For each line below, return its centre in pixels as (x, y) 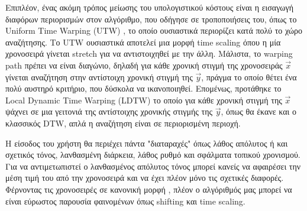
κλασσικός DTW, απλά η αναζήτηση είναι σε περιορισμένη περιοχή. (123, 123)
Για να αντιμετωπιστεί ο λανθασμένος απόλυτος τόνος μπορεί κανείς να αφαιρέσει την (153, 166)
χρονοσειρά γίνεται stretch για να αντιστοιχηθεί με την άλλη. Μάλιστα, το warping (149, 53)
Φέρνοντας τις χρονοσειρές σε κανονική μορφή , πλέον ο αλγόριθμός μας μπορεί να (149, 189)
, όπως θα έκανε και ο (258, 111)
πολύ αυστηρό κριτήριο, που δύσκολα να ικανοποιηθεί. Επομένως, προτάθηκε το (143, 88)
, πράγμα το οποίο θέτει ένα (249, 77)
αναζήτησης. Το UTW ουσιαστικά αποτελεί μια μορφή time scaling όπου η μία (143, 42)
